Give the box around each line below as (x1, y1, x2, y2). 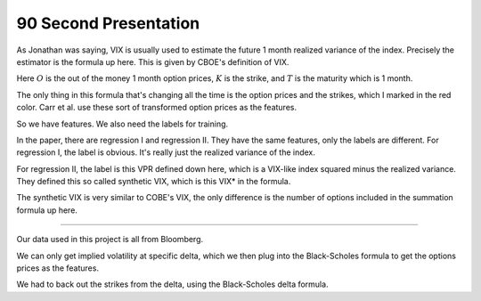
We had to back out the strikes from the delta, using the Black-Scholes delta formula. (16, 279, 329, 289)
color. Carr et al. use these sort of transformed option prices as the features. (16, 102, 298, 113)
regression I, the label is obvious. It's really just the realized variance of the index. (16, 147, 316, 158)
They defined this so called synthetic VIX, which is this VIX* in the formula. (16, 176, 291, 187)
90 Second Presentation (16, 13, 200, 33)
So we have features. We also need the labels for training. (16, 118, 229, 129)
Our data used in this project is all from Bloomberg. (16, 234, 204, 245)
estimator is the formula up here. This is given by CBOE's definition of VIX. (16, 56, 289, 67)
